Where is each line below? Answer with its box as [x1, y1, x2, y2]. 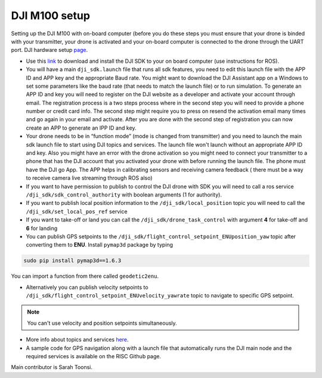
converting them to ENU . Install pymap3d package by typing [26, 241, 173, 248]
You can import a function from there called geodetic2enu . [11, 272, 159, 280]
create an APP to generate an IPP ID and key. [26, 124, 137, 131]
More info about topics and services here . [26, 336, 129, 343]
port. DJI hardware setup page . [11, 47, 88, 54]
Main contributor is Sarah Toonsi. [11, 364, 92, 371]
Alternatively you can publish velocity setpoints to [26, 284, 148, 291]
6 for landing [26, 225, 58, 232]
